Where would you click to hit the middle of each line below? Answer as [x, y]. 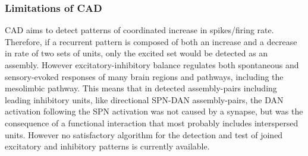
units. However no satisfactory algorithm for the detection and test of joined [144, 134]
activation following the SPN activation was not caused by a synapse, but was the [154, 111]
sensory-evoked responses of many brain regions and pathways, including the [144, 76]
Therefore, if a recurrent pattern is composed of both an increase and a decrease [151, 41]
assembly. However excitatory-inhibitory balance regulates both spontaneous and [152, 65]
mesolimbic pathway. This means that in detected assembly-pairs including [141, 88]
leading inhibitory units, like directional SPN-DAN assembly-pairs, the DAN [144, 99]
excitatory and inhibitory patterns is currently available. [107, 146]
